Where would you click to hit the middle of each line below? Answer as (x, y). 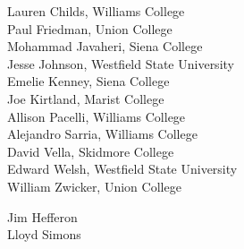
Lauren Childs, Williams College (96, 11)
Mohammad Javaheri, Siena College (105, 46)
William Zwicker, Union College (94, 186)
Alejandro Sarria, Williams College (102, 134)
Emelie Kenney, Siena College (88, 81)
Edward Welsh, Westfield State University (122, 169)
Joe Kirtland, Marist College (86, 98)
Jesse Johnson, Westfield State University (121, 63)
